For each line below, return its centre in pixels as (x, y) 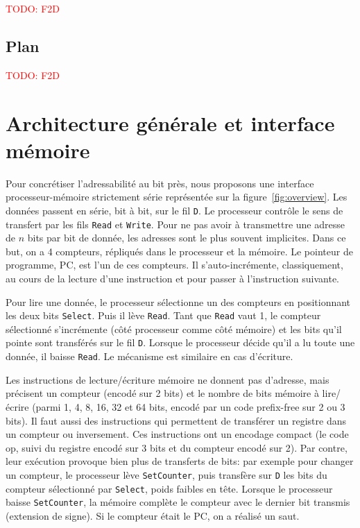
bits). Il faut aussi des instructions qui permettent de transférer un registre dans (176, 420)
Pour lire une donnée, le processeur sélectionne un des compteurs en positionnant (178, 301)
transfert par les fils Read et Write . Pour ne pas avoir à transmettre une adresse (175, 224)
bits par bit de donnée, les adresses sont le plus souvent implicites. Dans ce (187, 238)
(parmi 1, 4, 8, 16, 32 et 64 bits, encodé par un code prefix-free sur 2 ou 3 (189, 406)
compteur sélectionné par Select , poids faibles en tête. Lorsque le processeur (169, 488)
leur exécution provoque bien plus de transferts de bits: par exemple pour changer (180, 461)
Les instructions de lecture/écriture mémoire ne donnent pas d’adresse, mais (168, 379)
